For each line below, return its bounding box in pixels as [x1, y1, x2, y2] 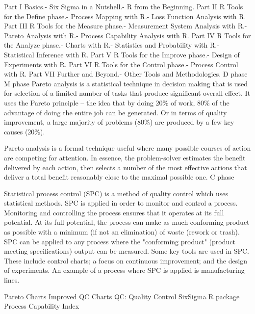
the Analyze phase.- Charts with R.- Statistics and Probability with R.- [4, 40, 219, 50]
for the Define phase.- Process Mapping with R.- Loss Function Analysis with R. [4, 11, 246, 21]
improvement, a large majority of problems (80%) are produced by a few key [4, 117, 234, 127]
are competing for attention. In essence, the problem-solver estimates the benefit [4, 152, 246, 162]
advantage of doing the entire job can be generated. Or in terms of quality [4, 107, 227, 117]
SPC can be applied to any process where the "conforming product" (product [4, 236, 235, 246]
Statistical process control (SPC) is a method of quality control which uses [4, 188, 228, 198]
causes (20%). [4, 126, 45, 136]
